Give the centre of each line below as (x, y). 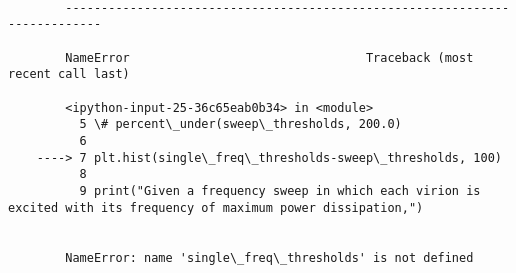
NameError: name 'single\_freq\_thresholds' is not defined (269, 257)
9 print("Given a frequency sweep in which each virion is (280, 190)
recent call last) (69, 74)
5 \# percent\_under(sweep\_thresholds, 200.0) (240, 124)
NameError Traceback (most (269, 57)
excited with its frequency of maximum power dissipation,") (216, 207)
